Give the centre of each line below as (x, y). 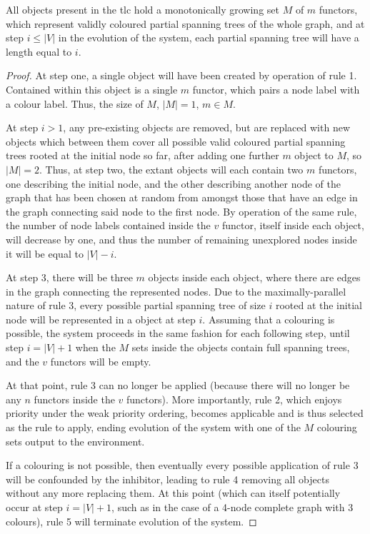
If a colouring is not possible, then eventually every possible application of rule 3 (182, 465)
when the (95, 347)
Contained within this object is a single (92, 89)
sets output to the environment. (75, 441)
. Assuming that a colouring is (269, 319)
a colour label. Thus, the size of (75, 103)
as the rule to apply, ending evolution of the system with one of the (153, 427)
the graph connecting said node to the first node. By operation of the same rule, (181, 211)
